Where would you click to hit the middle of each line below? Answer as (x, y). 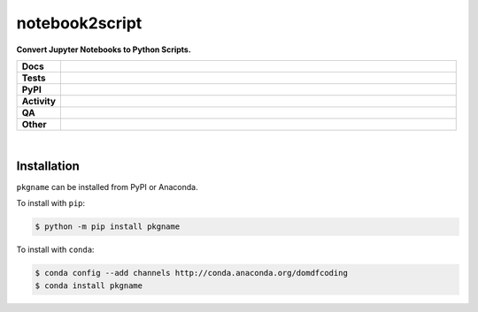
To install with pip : (51, 203)
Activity (39, 101)
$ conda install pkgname (89, 285)
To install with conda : (55, 250)
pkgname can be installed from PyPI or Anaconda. (107, 186)
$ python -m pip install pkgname (108, 227)
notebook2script (79, 23)
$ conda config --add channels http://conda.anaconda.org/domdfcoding (192, 273)
